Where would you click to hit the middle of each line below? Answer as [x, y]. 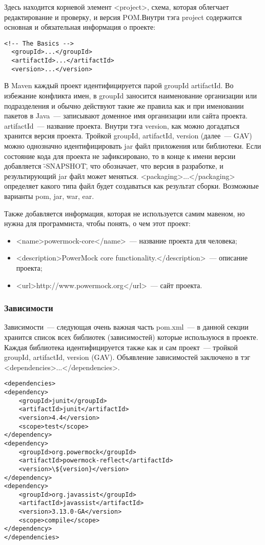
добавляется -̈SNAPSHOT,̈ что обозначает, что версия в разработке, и [114, 166]
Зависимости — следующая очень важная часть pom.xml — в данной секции [126, 327]
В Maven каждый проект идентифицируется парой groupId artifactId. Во [119, 85]
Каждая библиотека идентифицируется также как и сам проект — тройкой [121, 347]
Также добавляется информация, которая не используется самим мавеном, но [125, 213]
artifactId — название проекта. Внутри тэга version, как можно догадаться [122, 125]
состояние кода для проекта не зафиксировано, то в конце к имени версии [120, 156]
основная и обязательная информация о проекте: [80, 27]
